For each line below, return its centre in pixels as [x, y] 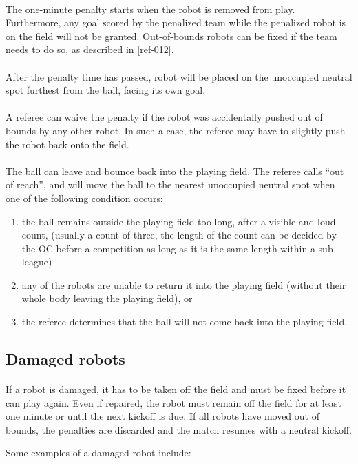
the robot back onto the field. [67, 144]
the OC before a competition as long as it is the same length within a [168, 248]
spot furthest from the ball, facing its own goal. [106, 90]
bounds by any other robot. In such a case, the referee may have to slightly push [176, 130]
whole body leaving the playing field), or [107, 298]
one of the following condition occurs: [84, 198]
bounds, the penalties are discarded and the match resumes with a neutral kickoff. [179, 429]
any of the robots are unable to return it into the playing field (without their [184, 284]
